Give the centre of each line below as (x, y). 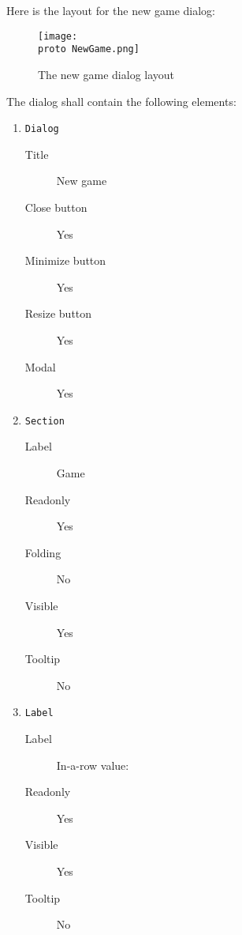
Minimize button (65, 260)
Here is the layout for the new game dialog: (111, 10)
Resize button (58, 313)
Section (45, 421)
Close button (56, 207)
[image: (58, 36)
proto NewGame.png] (89, 49)
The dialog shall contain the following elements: (121, 101)
